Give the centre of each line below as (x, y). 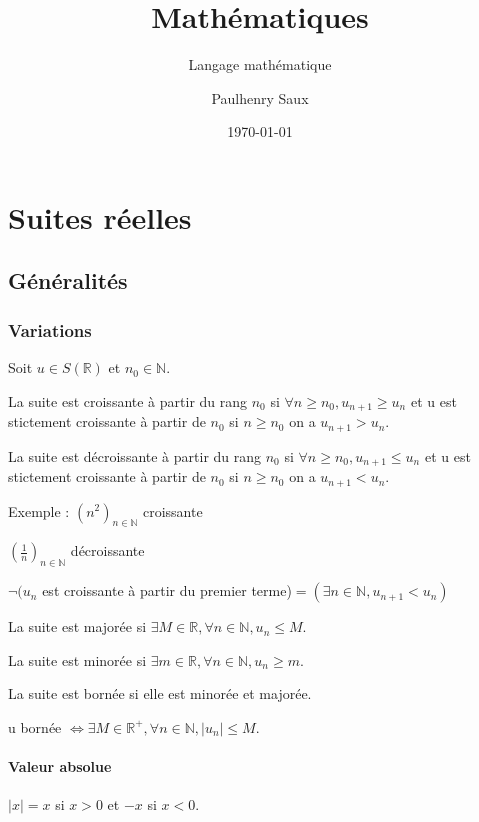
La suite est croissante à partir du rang (128, 400)
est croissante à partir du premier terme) (167, 590)
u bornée (35, 726)
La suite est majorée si (77, 626)
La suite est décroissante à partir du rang (135, 455)
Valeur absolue (60, 766)
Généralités (68, 280)
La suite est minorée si (77, 659)
